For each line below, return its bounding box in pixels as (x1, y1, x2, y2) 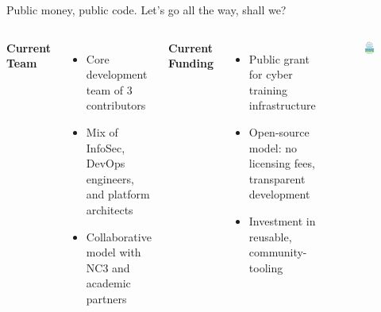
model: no (248, 139, 298, 156)
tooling (248, 259, 283, 275)
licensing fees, (248, 155, 315, 171)
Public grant (248, 50, 310, 67)
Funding (167, 55, 214, 71)
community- (248, 244, 307, 260)
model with (86, 244, 141, 260)
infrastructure (248, 97, 316, 114)
